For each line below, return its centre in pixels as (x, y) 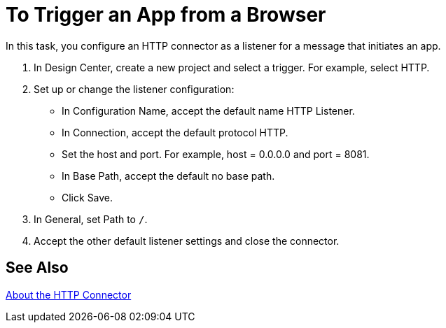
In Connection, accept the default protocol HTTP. (175, 132)
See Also (37, 268)
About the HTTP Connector (69, 294)
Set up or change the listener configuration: (134, 89)
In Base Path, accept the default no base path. (168, 176)
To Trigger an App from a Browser (166, 15)
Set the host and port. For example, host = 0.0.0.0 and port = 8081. (216, 154)
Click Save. (88, 197)
